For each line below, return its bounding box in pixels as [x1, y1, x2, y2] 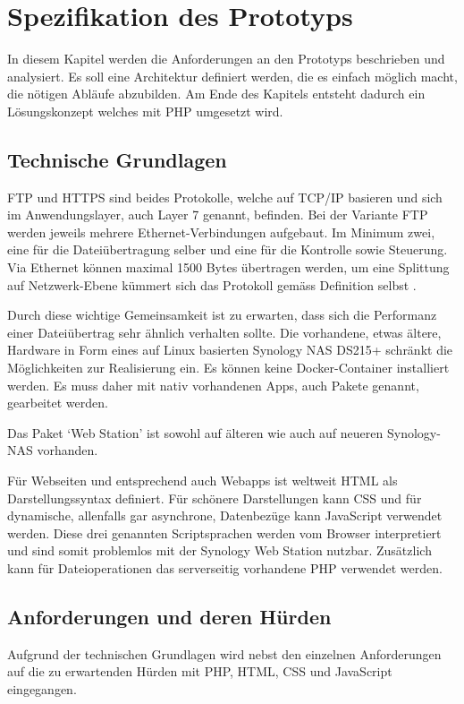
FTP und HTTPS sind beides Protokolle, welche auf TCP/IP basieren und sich [7, 187, 443, 206]
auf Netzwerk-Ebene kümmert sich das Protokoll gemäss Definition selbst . [7, 275, 417, 294]
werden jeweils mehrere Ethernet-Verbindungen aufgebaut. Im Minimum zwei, [7, 222, 435, 241]
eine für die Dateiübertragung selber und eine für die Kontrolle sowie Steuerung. [7, 240, 448, 259]
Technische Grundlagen [7, 145, 227, 173]
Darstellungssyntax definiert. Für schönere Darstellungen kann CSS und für [7, 488, 422, 507]
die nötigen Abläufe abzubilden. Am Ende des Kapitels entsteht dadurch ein [7, 84, 426, 103]
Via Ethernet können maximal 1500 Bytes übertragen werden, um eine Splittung [7, 258, 450, 277]
